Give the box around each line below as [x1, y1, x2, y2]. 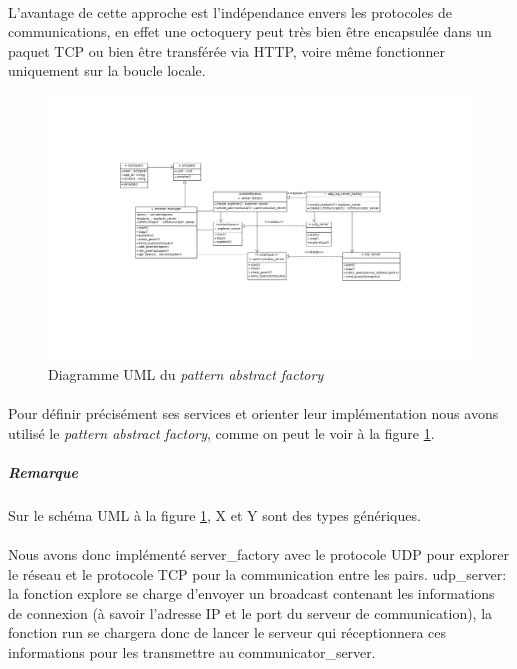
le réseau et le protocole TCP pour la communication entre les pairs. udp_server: [8, 563, 507, 584]
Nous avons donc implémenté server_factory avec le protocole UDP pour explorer [8, 544, 509, 565]
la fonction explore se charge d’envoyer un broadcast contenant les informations [8, 583, 495, 604]
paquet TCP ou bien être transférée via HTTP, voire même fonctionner [8, 40, 445, 61]
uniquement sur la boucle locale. [8, 60, 206, 81]
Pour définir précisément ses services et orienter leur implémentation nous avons [8, 403, 499, 424]
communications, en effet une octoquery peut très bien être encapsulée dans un [8, 21, 492, 42]
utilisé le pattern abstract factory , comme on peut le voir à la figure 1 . [8, 422, 435, 443]
